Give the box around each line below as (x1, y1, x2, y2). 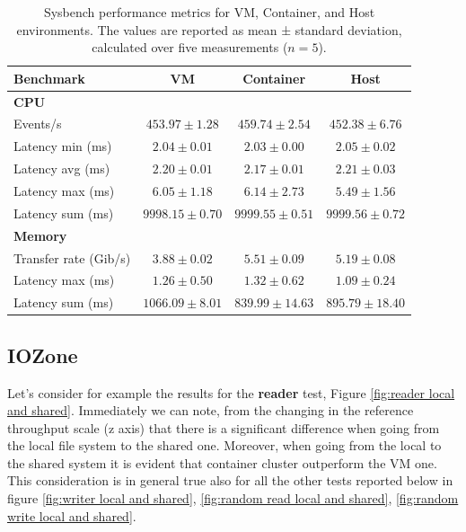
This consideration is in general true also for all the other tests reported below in (7, 471, 453, 490)
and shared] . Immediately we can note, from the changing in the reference (7, 401, 414, 420)
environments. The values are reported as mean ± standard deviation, (16, 20, 402, 39)
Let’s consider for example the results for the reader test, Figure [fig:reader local (7, 383, 455, 402)
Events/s (13, 114, 62, 133)
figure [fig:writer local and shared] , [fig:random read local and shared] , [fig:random (7, 489, 459, 508)
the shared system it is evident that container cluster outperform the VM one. (7, 453, 437, 472)
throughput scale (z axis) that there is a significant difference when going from (7, 418, 440, 437)
